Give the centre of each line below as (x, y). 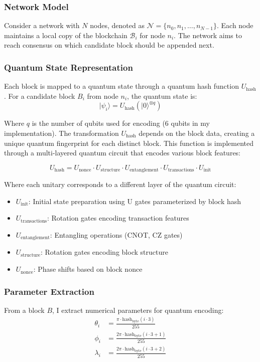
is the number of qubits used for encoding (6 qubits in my (121, 123)
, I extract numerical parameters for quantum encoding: (138, 310)
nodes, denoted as (117, 25)
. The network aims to (208, 35)
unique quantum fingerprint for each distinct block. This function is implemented (129, 143)
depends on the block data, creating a (197, 133)
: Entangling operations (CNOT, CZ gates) (116, 235)
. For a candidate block (40, 96)
